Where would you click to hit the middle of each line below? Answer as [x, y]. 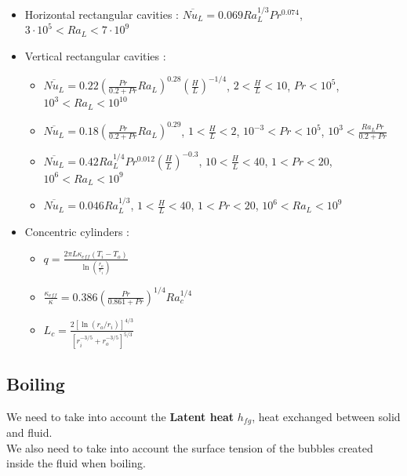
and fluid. [29, 432]
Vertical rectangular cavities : [95, 56]
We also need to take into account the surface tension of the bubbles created [190, 447]
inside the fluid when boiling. [76, 463]
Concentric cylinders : [77, 231]
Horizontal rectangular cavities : [102, 14]
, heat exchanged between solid [326, 416]
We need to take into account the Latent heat [120, 416]
